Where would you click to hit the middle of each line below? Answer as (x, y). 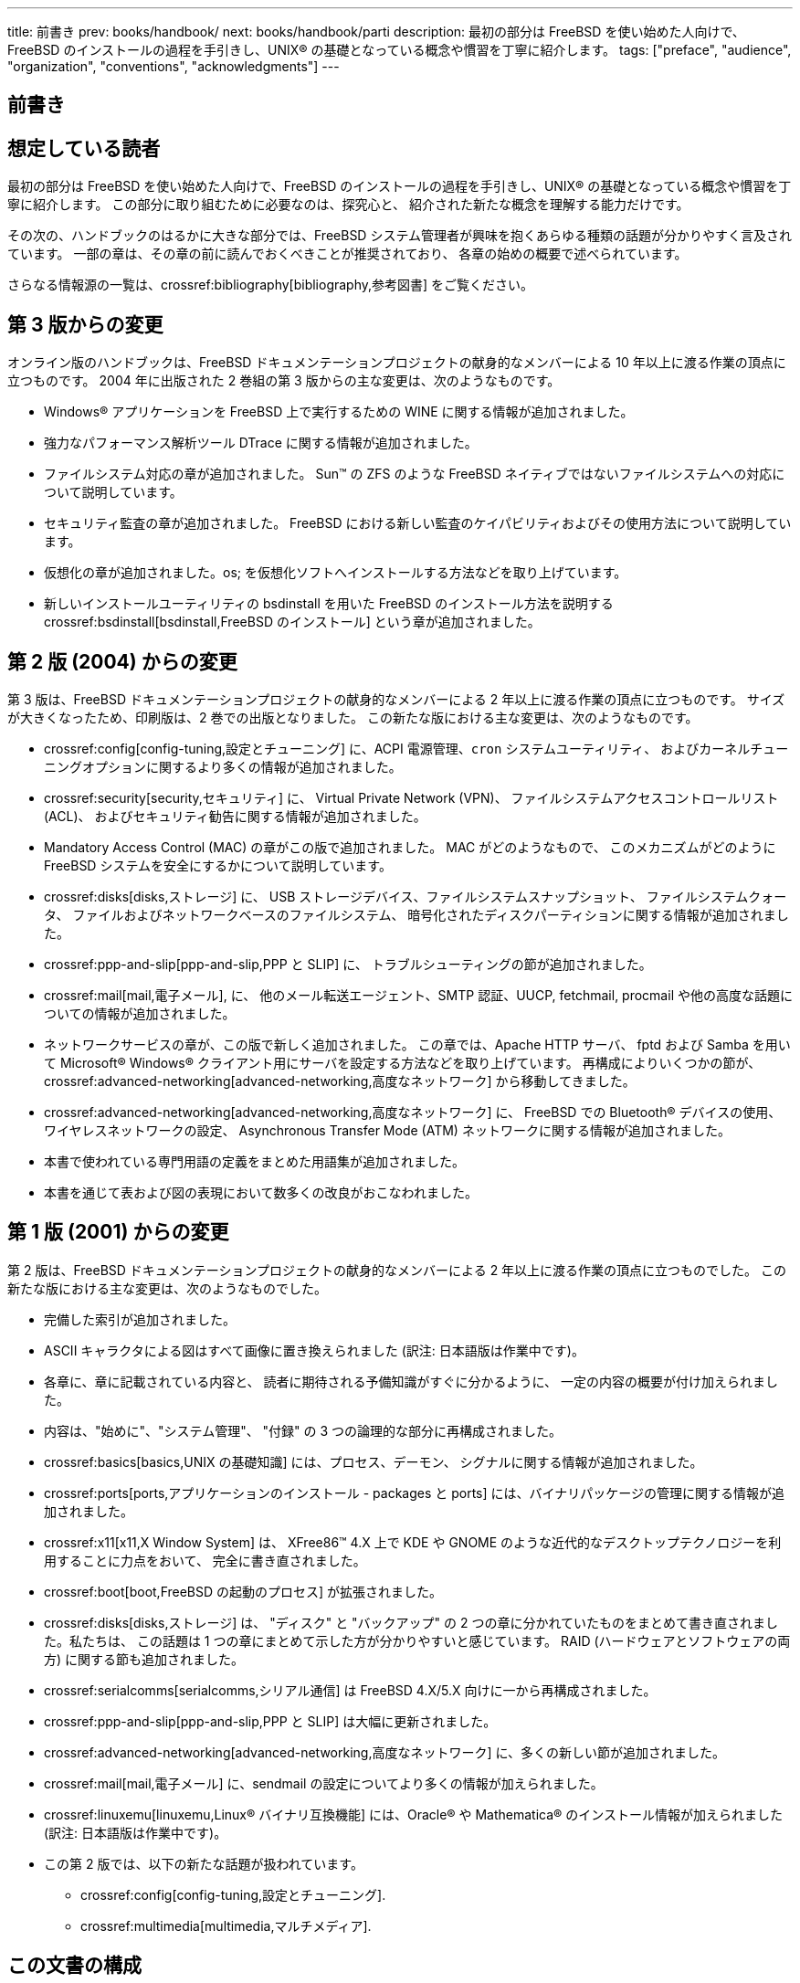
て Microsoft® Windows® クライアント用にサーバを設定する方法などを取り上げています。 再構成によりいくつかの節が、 (403, 1062)
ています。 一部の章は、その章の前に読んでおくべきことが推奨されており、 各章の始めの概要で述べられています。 (347, 254)
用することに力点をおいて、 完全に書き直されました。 (205, 1560)
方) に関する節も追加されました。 (144, 1659)
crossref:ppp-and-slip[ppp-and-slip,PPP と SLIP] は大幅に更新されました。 (270, 1721)
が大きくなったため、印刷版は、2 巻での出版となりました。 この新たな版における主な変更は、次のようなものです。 (353, 717)
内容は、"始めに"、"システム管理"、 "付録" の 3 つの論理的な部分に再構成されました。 (303, 1430)
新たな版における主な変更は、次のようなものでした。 (167, 1288)
